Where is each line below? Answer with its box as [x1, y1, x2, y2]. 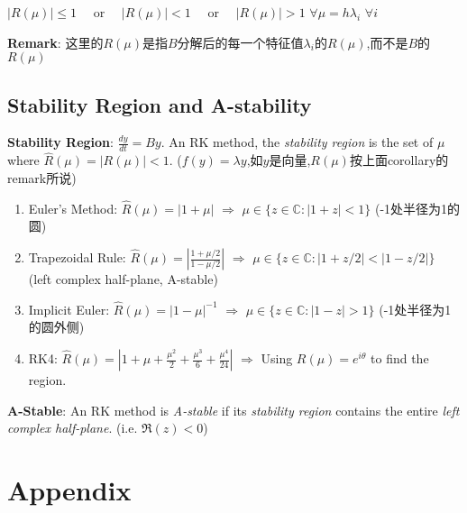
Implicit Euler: [28, 299, 110, 318]
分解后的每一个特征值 [177, 32, 304, 51]
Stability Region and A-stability [7, 90, 312, 118]
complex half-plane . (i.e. [7, 418, 138, 437]
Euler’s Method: [28, 198, 118, 217]
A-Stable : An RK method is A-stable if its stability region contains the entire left [7, 400, 460, 419]
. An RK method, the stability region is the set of [160, 133, 434, 151]
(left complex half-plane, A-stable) [28, 270, 218, 289]
